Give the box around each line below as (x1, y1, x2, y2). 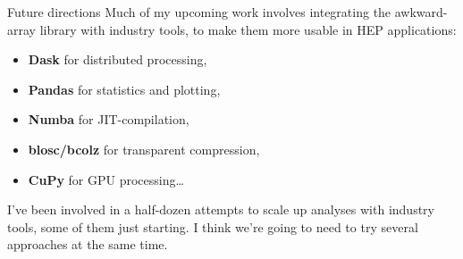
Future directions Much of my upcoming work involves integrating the (7, 3, 391, 21)
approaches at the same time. (7, 235, 168, 254)
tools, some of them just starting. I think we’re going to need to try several (7, 217, 418, 236)
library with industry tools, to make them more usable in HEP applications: (39, 20, 457, 38)
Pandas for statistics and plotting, (28, 79, 221, 98)
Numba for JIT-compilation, (28, 110, 189, 129)
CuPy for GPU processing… (28, 170, 184, 188)
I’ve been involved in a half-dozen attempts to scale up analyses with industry (7, 200, 434, 219)
